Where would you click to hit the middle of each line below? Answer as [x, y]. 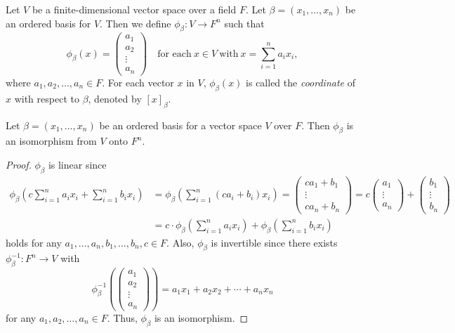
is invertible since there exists [274, 242]
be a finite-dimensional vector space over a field [134, 9]
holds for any [34, 242]
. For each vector [138, 82]
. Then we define [136, 23]
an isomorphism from [51, 141]
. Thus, [122, 317]
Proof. [19, 164]
